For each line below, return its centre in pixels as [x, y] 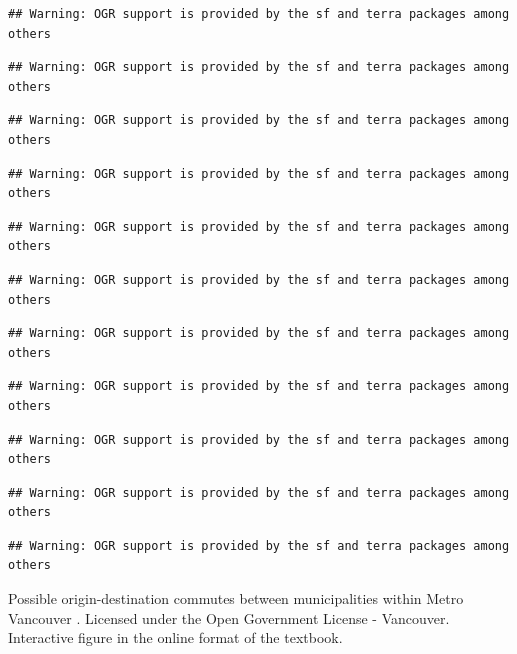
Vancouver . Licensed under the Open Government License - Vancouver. [229, 617]
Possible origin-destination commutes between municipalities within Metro [236, 598]
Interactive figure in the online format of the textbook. [175, 637]
